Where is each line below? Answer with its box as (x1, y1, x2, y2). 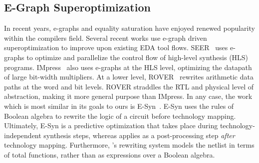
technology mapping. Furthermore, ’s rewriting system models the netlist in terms (4, 140, 255, 150)
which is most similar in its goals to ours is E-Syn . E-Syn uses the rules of (4, 100, 234, 111)
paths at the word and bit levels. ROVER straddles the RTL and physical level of (4, 81, 254, 91)
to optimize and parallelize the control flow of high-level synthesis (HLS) (26, 52, 249, 62)
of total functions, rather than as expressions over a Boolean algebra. (4, 149, 215, 160)
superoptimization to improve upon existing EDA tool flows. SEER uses (4, 42, 228, 53)
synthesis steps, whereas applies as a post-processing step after (43, 130, 235, 140)
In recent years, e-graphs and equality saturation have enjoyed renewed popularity (4, 23, 255, 33)
